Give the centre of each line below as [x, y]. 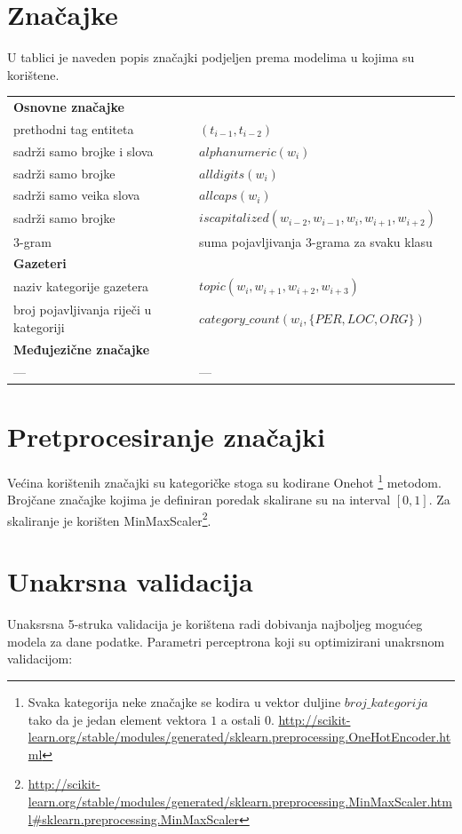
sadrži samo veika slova [77, 195]
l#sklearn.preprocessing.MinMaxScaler [134, 818]
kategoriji [39, 327]
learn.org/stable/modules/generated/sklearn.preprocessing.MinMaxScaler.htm [240, 801]
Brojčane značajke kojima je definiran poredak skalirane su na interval [199, 500]
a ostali [241, 719]
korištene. [33, 74]
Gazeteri [40, 263]
